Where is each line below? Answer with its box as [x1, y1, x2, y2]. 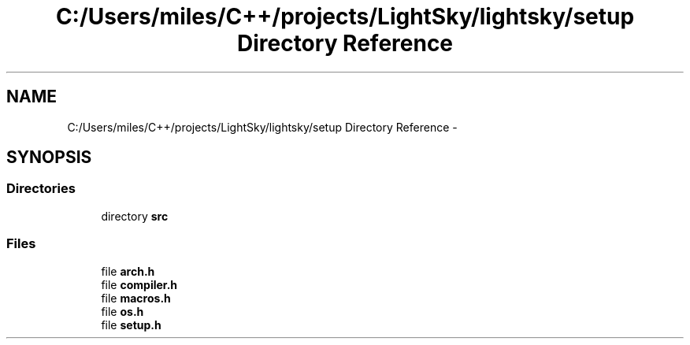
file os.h [101, 304, 144, 318]
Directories [6, 180, 76, 197]
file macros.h [101, 291, 171, 305]
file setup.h [101, 317, 161, 332]
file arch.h [101, 264, 155, 278]
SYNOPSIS [6, 147, 92, 168]
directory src [101, 209, 169, 223]
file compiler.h [101, 277, 178, 291]
